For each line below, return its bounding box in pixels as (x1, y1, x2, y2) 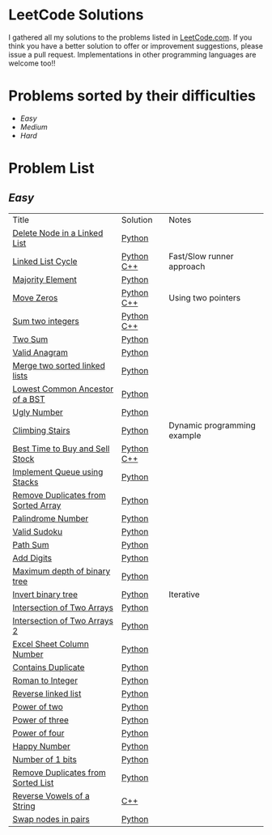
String (12, 800, 36, 812)
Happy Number (12, 740, 71, 752)
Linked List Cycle (12, 255, 78, 266)
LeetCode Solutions (8, 6, 144, 24)
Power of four (12, 727, 65, 739)
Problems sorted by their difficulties (8, 87, 257, 105)
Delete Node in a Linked (12, 227, 104, 238)
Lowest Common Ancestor (12, 383, 114, 394)
